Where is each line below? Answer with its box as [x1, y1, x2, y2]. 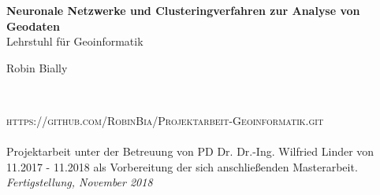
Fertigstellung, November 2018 [6, 174, 153, 190]
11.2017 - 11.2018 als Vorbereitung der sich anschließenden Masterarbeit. [6, 158, 358, 175]
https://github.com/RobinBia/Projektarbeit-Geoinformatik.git [6, 112, 324, 128]
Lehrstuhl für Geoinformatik [6, 33, 143, 50]
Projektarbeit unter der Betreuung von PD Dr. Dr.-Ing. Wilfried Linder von [6, 143, 374, 160]
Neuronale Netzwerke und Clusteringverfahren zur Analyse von [6, 2, 360, 18]
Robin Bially [6, 59, 68, 75]
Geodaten [6, 17, 60, 34]
